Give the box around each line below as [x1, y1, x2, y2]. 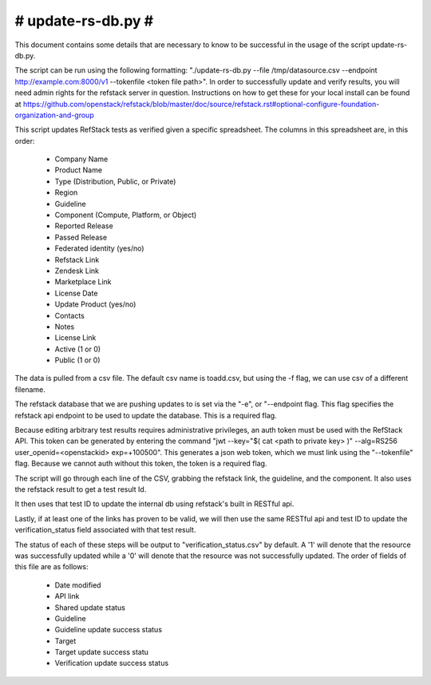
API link [54, 592, 80, 601]
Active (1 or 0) [54, 344, 101, 354]
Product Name [54, 165, 103, 175]
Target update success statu [54, 647, 149, 657]
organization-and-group [14, 110, 95, 120]
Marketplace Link [54, 277, 112, 287]
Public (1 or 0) [54, 355, 101, 365]
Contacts [54, 311, 85, 320]
